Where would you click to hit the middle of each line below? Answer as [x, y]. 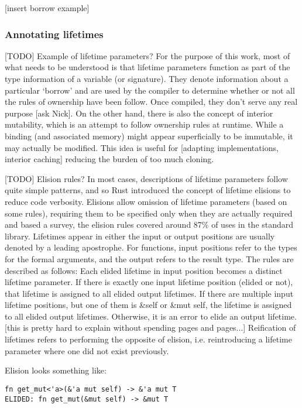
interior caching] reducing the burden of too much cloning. [109, 159]
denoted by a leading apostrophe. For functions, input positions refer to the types [151, 247]
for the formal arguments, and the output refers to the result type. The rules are [149, 258]
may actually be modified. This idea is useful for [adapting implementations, [142, 147]
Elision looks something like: [56, 370]
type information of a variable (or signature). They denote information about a [147, 78]
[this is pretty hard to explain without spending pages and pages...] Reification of [150, 328]
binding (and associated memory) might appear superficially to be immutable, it [149, 136]
